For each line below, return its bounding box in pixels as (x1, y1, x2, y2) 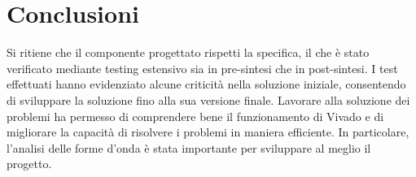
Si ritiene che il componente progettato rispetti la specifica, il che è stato (7, 44, 370, 61)
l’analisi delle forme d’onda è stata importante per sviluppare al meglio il (7, 139, 371, 156)
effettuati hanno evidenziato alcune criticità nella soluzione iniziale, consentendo (7, 76, 406, 93)
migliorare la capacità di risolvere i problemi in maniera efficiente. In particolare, (7, 123, 409, 140)
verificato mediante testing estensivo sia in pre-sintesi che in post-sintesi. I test (7, 59, 398, 76)
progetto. (7, 155, 52, 172)
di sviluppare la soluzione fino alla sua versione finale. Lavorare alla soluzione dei (7, 91, 410, 108)
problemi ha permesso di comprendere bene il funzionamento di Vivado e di (7, 107, 384, 124)
